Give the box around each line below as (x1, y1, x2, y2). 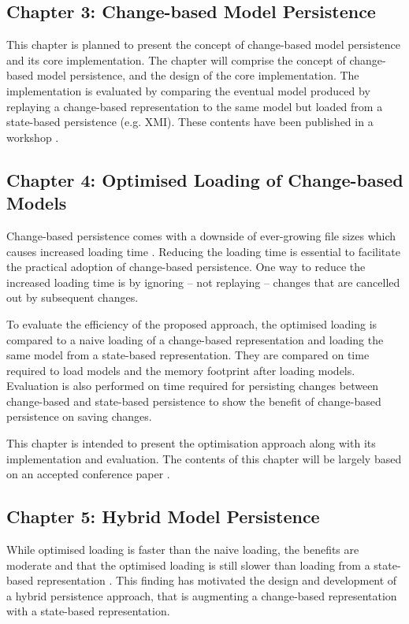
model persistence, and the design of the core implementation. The (36, 67, 359, 84)
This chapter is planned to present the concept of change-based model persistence (6, 36, 400, 53)
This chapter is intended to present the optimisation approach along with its (6, 435, 376, 451)
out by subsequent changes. (6, 289, 139, 306)
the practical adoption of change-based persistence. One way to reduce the (6, 258, 366, 275)
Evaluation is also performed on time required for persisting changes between (6, 377, 379, 394)
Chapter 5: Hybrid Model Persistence (6, 504, 320, 529)
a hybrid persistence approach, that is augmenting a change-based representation (6, 587, 397, 604)
